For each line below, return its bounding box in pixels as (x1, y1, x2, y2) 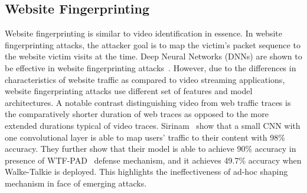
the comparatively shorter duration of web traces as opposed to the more (5, 108, 269, 120)
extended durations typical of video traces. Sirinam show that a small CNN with (5, 119, 301, 131)
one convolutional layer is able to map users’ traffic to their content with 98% (5, 131, 285, 143)
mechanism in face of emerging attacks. (5, 177, 147, 189)
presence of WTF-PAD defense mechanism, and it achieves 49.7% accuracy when (5, 154, 302, 166)
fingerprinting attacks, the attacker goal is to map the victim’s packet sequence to (5, 38, 301, 51)
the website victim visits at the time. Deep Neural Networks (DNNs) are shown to (5, 50, 302, 62)
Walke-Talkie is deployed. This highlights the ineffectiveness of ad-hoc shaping (5, 165, 288, 178)
